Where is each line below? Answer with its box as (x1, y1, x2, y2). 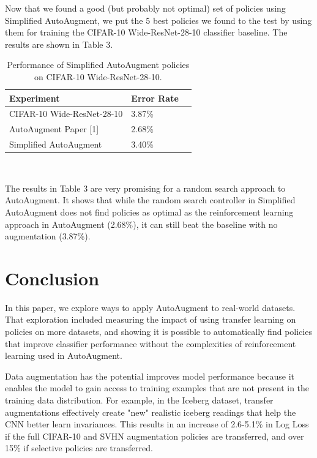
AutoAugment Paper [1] (9, 122, 99, 135)
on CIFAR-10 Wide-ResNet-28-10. (34, 70, 162, 83)
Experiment (9, 91, 60, 104)
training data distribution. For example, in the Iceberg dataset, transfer (5, 394, 274, 407)
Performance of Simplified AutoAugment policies (7, 58, 190, 71)
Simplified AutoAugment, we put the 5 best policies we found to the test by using (5, 13, 312, 26)
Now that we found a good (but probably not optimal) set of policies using (5, 2, 286, 14)
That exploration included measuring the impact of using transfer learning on (5, 313, 296, 326)
